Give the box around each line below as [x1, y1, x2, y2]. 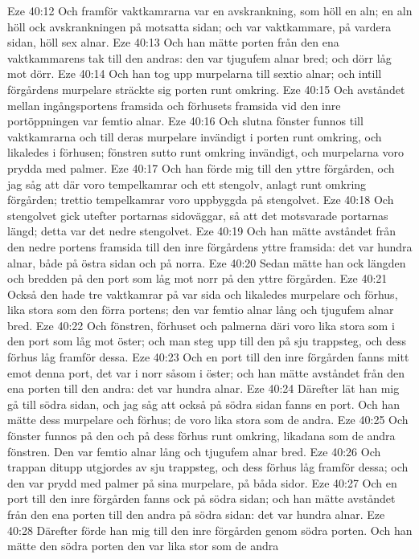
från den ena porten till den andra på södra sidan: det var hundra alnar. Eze [7, 506, 385, 522]
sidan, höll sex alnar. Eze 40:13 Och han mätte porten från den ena [7, 34, 339, 51]
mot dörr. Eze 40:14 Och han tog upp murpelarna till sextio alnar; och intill [7, 65, 382, 82]
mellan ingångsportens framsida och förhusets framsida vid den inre [7, 96, 341, 113]
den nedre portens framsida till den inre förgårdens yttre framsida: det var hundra [7, 238, 413, 255]
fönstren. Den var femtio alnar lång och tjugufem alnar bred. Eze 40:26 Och [7, 443, 381, 459]
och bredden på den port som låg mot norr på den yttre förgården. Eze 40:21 [7, 270, 388, 287]
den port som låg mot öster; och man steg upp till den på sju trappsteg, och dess [7, 333, 407, 349]
